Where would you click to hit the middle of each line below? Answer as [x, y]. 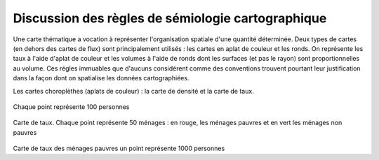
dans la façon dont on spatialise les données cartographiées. [101, 78]
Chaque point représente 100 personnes [71, 107]
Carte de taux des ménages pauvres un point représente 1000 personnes [119, 148]
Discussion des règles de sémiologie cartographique [170, 18]
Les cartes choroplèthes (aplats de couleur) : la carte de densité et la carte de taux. [133, 91]
